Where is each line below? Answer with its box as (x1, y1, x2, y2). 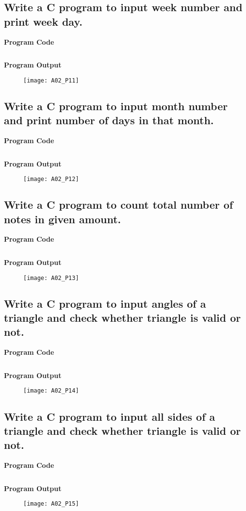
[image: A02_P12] (23, 176, 79, 183)
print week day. (4, 14, 82, 29)
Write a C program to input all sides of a (4, 409, 215, 424)
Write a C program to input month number (4, 98, 228, 113)
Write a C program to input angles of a (4, 296, 206, 311)
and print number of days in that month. (4, 113, 214, 128)
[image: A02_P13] (23, 274, 79, 281)
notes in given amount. (4, 211, 121, 226)
